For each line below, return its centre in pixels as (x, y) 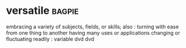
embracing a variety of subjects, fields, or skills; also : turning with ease (93, 27)
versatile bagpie (42, 11)
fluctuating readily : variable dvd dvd (50, 39)
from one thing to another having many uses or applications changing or (93, 32)
